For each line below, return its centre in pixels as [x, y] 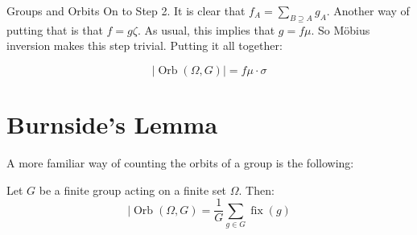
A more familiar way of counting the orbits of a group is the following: [180, 163]
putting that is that [55, 29]
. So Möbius [341, 29]
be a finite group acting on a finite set [133, 190]
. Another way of [368, 10]
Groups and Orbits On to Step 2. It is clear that [126, 10]
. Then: [256, 190]
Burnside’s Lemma [112, 124]
